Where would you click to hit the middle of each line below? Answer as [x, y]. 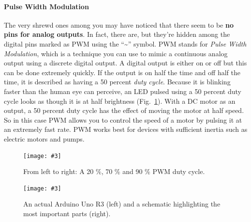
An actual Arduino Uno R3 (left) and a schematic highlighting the [122, 204]
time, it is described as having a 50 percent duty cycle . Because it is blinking [117, 82]
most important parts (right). [67, 214]
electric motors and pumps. [44, 138]
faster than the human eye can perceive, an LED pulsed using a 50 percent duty [123, 91]
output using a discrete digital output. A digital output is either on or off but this [125, 63]
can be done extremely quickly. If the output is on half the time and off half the [122, 72]
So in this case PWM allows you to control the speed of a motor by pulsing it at [123, 119]
